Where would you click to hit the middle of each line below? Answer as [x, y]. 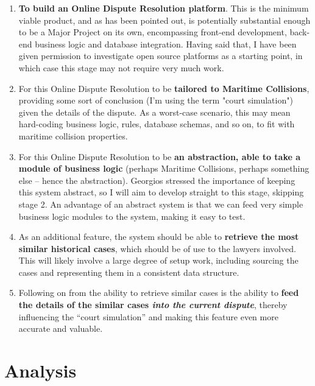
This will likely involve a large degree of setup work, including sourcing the [158, 260]
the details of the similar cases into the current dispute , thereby [153, 305]
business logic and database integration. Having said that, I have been [166, 44]
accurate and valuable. [61, 328]
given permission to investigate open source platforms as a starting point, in [161, 56]
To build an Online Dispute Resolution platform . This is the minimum [164, 8]
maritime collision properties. [73, 135]
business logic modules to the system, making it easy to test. [132, 216]
